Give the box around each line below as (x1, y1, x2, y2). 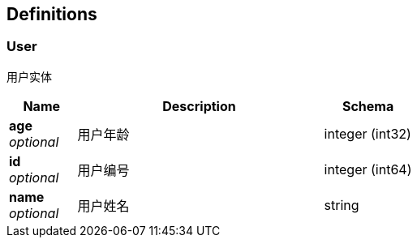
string (324, 196, 359, 213)
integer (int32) (324, 125, 411, 142)
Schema (342, 97, 394, 114)
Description (162, 97, 236, 114)
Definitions (6, 4, 97, 24)
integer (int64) (324, 161, 412, 178)
